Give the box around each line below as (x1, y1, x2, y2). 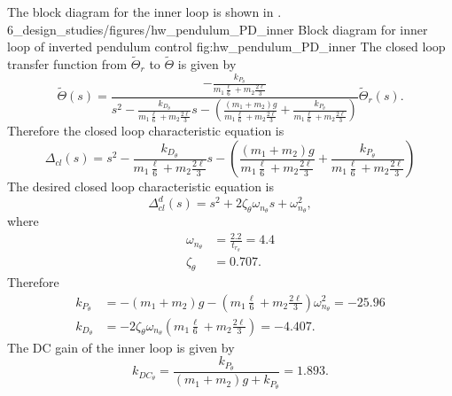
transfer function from (7, 55, 128, 73)
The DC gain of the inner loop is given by (7, 338, 235, 356)
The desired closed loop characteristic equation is (7, 177, 275, 196)
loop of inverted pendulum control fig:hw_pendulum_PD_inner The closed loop (7, 37, 446, 56)
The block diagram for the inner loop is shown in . (7, 3, 282, 20)
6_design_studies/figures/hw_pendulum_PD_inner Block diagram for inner (7, 19, 428, 38)
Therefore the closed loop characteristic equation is (7, 121, 284, 140)
